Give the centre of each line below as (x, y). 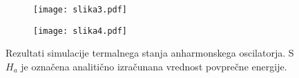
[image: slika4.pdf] (80, 31)
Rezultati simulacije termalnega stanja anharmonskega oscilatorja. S (150, 53)
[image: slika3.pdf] (80, 10)
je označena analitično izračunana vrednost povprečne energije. (154, 66)
